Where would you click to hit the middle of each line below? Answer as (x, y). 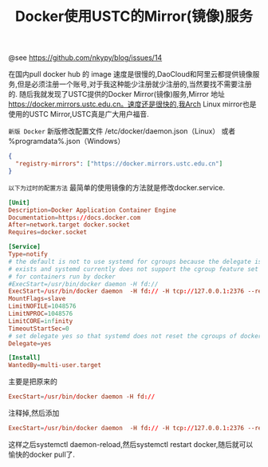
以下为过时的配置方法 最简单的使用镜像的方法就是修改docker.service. (117, 187)
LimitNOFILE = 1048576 (43, 306)
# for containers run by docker (62, 277)
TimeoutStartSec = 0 (39, 329)
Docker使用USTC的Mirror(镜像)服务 (134, 16)
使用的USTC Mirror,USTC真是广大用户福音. (79, 114)
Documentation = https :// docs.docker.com (75, 218)
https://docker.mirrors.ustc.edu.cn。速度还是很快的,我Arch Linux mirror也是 (132, 104)
